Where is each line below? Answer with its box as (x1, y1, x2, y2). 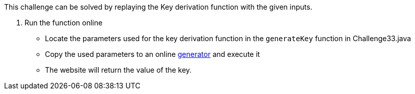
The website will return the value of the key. (45, 66, 192, 74)
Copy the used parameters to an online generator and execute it (45, 50, 260, 58)
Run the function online (25, 18, 103, 27)
